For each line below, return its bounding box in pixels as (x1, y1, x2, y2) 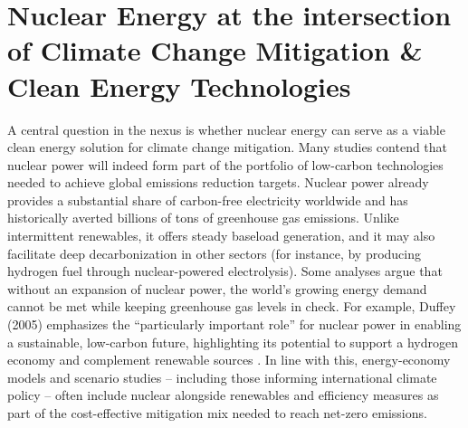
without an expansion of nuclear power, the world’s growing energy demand (7, 279, 427, 298)
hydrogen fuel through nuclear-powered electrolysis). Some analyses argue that (7, 262, 443, 281)
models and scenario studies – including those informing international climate (7, 367, 437, 386)
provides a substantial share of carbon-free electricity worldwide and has (7, 190, 408, 209)
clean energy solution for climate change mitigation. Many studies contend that (7, 138, 448, 157)
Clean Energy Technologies (7, 67, 351, 104)
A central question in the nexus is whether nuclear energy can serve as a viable (7, 119, 445, 138)
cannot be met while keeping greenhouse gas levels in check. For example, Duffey (7, 297, 456, 316)
